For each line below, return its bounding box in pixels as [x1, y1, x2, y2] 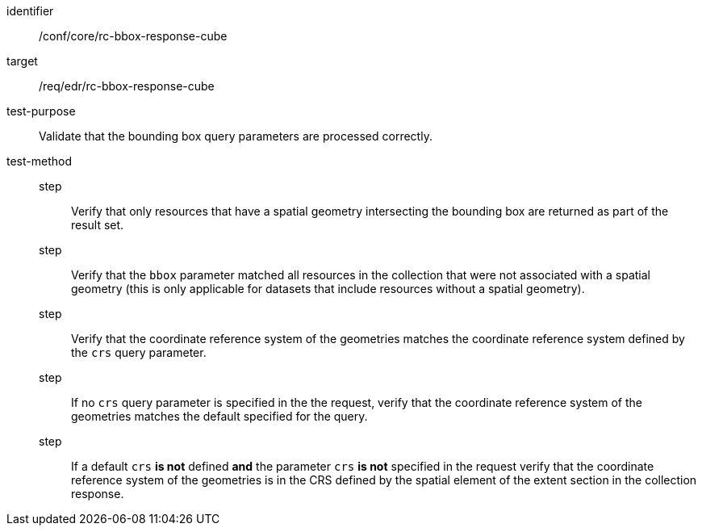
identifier [6, 4, 54, 18]
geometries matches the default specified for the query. [71, 409, 368, 423]
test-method [6, 154, 72, 168]
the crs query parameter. [71, 346, 207, 359]
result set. [71, 218, 124, 232]
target [6, 54, 38, 68]
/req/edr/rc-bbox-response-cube [39, 79, 215, 93]
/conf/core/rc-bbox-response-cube [39, 29, 228, 43]
